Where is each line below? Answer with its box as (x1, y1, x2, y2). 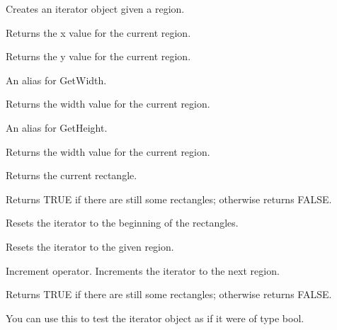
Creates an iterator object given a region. (6, 1, 185, 16)
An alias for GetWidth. (6, 72, 107, 87)
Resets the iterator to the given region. (6, 239, 174, 254)
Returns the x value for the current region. (6, 25, 191, 40)
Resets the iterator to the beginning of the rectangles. (6, 215, 239, 230)
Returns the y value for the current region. (6, 49, 191, 64)
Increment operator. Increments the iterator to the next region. (6, 263, 280, 278)
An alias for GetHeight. (6, 120, 108, 135)
